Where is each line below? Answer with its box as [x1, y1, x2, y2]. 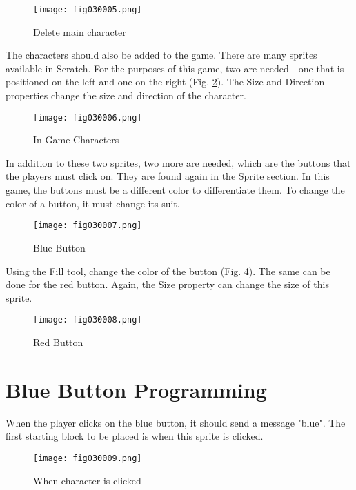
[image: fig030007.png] [33, 221, 142, 231]
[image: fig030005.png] [33, 5, 142, 14]
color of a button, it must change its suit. [6, 196, 180, 210]
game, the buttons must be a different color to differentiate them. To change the [6, 183, 345, 197]
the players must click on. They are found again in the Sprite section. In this [6, 169, 330, 183]
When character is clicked [33, 473, 141, 487]
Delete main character [33, 24, 126, 39]
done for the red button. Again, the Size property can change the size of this [6, 277, 329, 292]
